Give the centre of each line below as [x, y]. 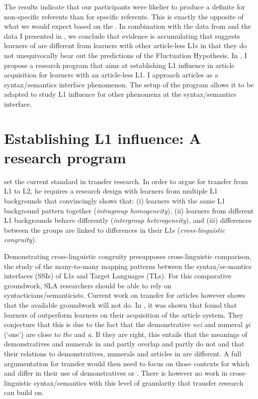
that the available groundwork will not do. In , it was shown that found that [121, 304]
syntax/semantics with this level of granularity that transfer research [138, 382]
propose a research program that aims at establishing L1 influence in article [119, 65]
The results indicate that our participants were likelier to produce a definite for [125, 6]
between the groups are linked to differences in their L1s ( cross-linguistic [115, 230]
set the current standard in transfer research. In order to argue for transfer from [126, 181]
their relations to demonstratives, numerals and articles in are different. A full [123, 353]
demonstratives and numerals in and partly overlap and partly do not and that [124, 344]
